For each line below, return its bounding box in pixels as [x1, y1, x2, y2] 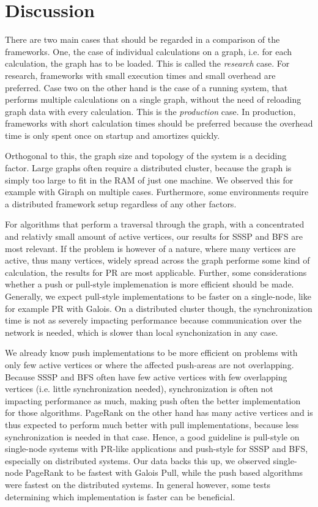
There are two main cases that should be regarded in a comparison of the [5, 33, 280, 46]
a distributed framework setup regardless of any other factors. [5, 197, 237, 210]
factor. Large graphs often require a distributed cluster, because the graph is [5, 161, 292, 174]
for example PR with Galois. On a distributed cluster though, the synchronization [5, 302, 312, 314]
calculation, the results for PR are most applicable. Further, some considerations [5, 265, 307, 278]
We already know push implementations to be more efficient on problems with [5, 346, 298, 359]
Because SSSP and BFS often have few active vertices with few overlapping [5, 370, 287, 383]
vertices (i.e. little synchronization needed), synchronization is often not [5, 382, 273, 395]
